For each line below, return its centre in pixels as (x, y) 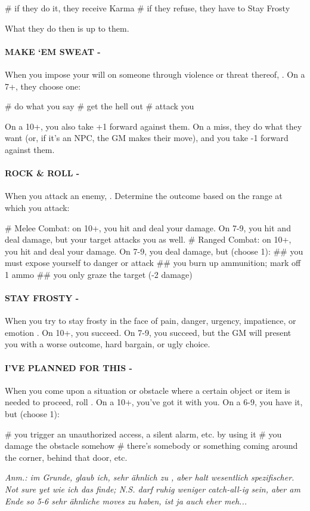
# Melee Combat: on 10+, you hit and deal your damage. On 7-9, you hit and (148, 227)
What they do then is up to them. (67, 28)
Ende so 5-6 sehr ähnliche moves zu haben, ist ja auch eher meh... (126, 501)
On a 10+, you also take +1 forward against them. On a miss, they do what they (154, 126)
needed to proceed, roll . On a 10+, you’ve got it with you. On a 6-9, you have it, (154, 402)
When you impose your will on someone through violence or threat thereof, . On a (155, 74)
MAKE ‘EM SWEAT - (53, 51)
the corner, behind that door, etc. (66, 457)
